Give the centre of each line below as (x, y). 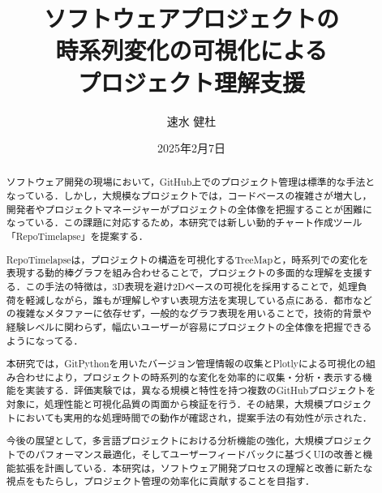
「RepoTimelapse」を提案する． (77, 236)
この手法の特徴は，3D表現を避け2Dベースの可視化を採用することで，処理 (191, 286)
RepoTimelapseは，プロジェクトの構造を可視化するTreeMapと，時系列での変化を (187, 259)
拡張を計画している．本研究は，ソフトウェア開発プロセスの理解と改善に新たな (194, 467)
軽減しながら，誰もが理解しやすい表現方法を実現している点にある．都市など (199, 300)
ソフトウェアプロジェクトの (191, 18)
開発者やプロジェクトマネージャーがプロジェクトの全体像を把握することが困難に (189, 209)
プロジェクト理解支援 (191, 81)
